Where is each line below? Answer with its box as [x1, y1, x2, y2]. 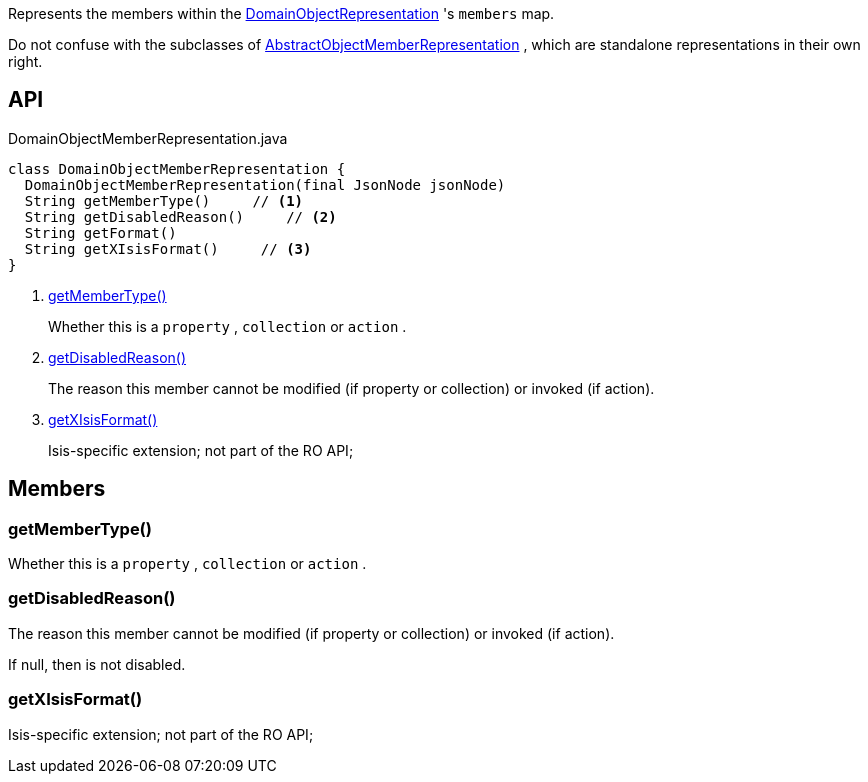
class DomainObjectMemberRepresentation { [8, 160, 346, 177]
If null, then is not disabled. [8, 655, 186, 673]
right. [8, 53, 43, 70]
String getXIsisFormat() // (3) [24, 240, 312, 257]
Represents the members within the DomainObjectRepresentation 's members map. [8, 5, 555, 22]
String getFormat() [24, 224, 177, 241]
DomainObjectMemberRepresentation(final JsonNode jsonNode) [24, 176, 506, 193]
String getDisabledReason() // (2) [24, 208, 337, 225]
